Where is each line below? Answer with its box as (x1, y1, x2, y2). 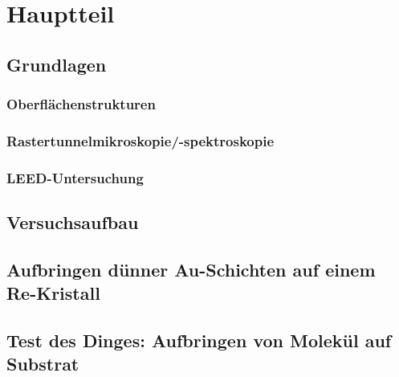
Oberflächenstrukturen (6, 94, 156, 114)
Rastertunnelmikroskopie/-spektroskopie (6, 130, 275, 150)
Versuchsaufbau (6, 210, 139, 235)
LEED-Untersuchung (6, 167, 144, 187)
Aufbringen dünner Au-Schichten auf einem (6, 256, 376, 281)
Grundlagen (6, 51, 107, 76)
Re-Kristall (6, 281, 100, 305)
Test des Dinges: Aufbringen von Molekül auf (6, 328, 392, 353)
